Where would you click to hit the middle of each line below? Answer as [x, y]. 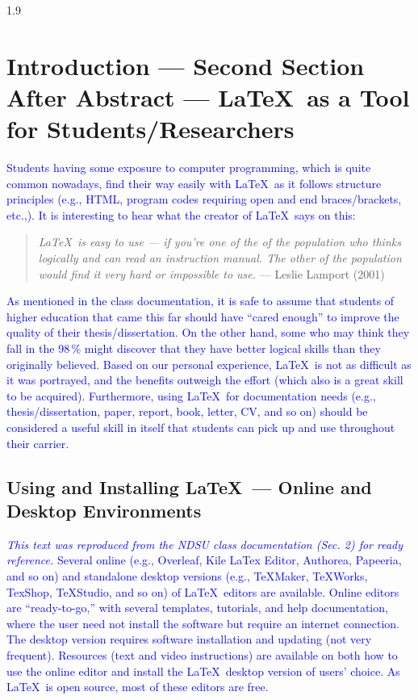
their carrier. [38, 443]
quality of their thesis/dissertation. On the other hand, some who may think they [208, 332]
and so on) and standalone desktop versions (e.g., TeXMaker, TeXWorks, [187, 575]
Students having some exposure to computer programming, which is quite [189, 168]
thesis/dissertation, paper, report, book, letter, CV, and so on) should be [187, 411]
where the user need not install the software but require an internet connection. [203, 623]
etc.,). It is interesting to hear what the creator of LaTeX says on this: [181, 214]
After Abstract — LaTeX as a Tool [208, 96]
